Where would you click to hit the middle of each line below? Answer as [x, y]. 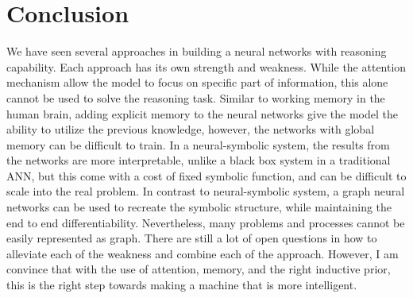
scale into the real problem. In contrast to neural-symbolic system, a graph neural [206, 191]
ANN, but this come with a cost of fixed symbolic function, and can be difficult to [206, 175]
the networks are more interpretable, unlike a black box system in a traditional [199, 160]
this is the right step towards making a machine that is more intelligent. [182, 285]
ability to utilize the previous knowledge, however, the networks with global [191, 129]
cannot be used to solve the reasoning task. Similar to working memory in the [196, 97]
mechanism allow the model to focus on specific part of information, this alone [197, 82]
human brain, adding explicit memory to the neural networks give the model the [202, 113]
